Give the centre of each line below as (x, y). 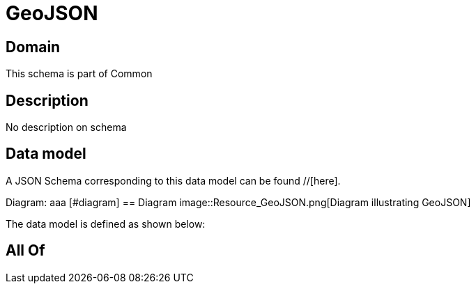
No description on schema (66, 127)
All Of (25, 251)
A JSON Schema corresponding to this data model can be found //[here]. (173, 180)
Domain (33, 47)
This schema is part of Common (79, 74)
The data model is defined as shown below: (106, 224)
